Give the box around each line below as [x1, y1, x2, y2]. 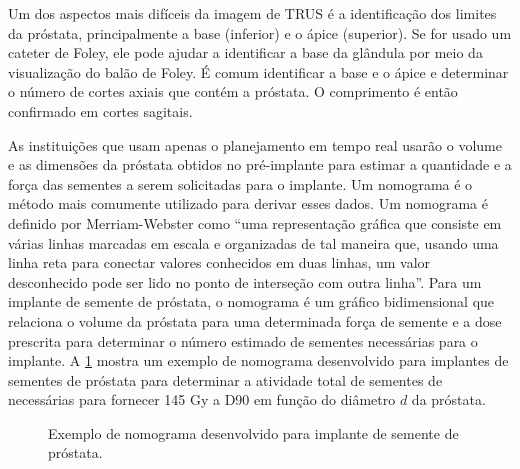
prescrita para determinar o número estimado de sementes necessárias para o [8, 330, 478, 351]
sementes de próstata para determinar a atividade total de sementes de [8, 369, 443, 390]
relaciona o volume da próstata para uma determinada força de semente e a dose [8, 310, 502, 331]
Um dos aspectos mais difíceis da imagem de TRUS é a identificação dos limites [8, 3, 497, 23]
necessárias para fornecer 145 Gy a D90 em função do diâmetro [8, 389, 396, 410]
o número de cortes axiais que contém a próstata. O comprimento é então [8, 81, 458, 102]
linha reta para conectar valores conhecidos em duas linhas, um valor [8, 252, 431, 273]
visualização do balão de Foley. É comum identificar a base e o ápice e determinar [8, 61, 509, 82]
